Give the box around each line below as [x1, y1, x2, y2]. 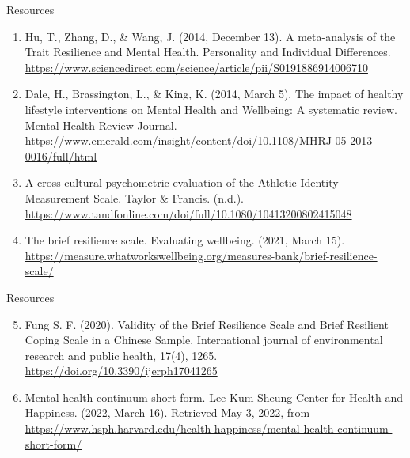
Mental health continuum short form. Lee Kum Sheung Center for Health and [25, 388, 404, 405]
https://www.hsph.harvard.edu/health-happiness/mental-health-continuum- [25, 420, 393, 437]
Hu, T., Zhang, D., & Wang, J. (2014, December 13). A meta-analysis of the [25, 28, 396, 44]
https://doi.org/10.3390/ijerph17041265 [25, 362, 218, 379]
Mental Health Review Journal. [25, 116, 177, 133]
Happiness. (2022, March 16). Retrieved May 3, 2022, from [25, 404, 310, 421]
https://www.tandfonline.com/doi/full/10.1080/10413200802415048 [25, 205, 352, 221]
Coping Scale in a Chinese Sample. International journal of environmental [25, 331, 383, 348]
